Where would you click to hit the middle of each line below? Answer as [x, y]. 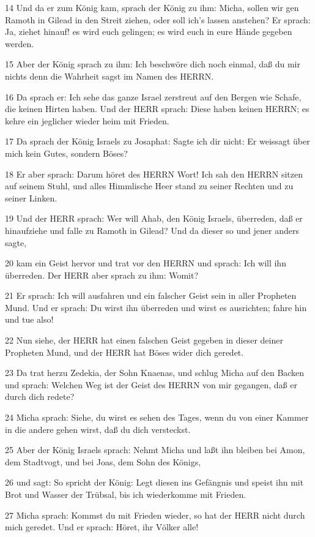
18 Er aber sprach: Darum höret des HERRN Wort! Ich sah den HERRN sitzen [154, 174]
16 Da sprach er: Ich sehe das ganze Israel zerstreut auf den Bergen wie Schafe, [153, 96]
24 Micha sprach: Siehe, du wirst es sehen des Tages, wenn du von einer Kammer [157, 417]
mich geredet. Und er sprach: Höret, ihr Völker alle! [102, 527]
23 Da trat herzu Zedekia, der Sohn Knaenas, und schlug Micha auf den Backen [155, 373]
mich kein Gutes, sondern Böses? [66, 153]
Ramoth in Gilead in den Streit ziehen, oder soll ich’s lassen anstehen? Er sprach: [158, 19]
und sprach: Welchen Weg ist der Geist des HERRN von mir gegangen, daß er [151, 384]
